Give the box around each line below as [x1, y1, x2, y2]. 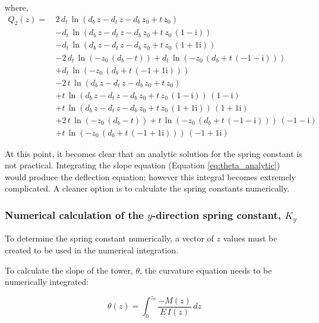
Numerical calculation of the [5, 208, 144, 222]
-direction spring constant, [152, 208, 281, 222]
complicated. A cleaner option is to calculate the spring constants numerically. [5, 182, 290, 195]
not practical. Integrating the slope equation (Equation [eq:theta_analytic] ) [5, 159, 280, 171]
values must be [223, 232, 277, 244]
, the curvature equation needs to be [140, 264, 272, 276]
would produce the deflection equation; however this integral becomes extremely [5, 170, 296, 183]
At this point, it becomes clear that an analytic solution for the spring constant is [5, 147, 302, 159]
